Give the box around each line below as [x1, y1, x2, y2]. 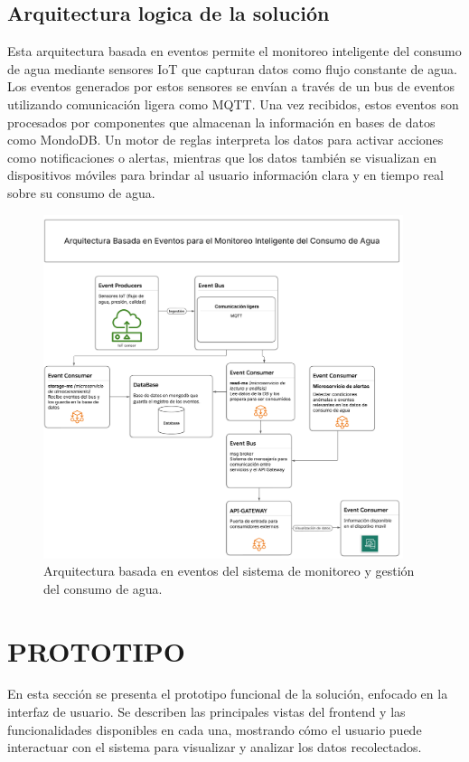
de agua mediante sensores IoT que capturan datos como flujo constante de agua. [7, 59, 457, 78]
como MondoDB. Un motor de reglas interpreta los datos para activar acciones [7, 130, 444, 149]
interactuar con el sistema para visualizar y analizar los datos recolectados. [7, 738, 422, 757]
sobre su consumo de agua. [7, 183, 155, 202]
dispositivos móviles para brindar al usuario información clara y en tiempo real [7, 165, 444, 184]
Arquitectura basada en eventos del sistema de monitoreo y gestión [43, 561, 415, 580]
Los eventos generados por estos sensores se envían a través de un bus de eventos [7, 77, 455, 96]
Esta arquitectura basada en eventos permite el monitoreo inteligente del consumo [7, 42, 462, 61]
